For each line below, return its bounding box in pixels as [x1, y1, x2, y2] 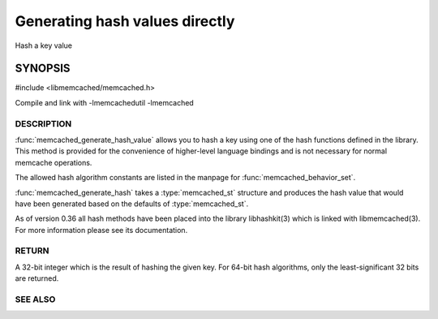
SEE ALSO [15, 294, 56, 305]
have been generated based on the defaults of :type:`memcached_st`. [15, 199, 249, 209]
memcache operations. [15, 157, 92, 167]
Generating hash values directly [15, 12, 235, 30]
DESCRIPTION [15, 118, 72, 129]
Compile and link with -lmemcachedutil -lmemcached [15, 97, 194, 107]
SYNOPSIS [15, 62, 71, 75]
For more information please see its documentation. [15, 225, 188, 235]
